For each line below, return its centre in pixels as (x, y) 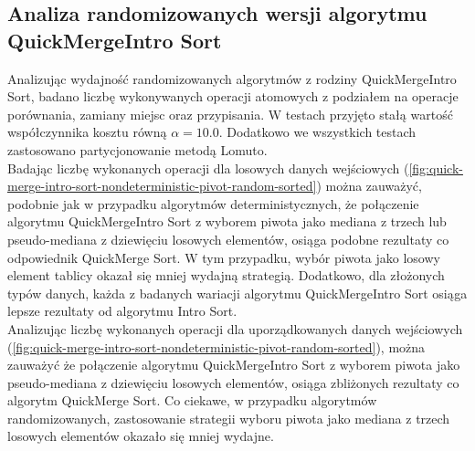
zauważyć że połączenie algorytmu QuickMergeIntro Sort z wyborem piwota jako (234, 365)
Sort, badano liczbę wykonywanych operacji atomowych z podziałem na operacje (233, 96)
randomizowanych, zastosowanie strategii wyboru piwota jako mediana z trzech (229, 418)
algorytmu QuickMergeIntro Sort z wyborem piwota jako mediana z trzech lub (227, 221)
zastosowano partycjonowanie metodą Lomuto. (137, 149)
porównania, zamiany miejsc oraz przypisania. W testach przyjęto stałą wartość (230, 114)
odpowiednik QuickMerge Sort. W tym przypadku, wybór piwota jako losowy (224, 257)
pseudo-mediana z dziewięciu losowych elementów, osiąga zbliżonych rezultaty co (233, 382)
